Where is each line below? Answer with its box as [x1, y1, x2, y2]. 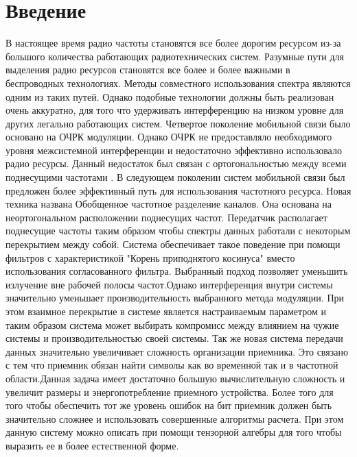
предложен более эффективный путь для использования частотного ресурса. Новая [5, 183, 352, 197]
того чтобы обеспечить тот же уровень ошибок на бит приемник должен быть [5, 398, 332, 412]
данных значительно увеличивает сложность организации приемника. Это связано [5, 344, 348, 358]
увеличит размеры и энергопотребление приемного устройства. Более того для [5, 384, 334, 399]
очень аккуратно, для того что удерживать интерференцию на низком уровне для [5, 103, 344, 117]
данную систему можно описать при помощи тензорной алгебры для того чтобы [5, 425, 342, 439]
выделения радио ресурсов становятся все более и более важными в [5, 62, 290, 77]
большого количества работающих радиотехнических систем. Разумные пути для [5, 49, 345, 63]
